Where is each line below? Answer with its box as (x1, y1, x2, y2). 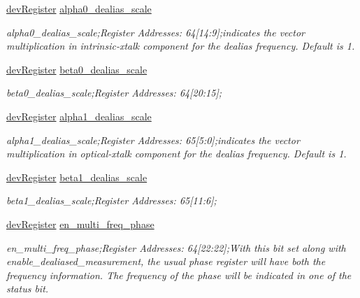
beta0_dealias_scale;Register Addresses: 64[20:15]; (6, 85, 222, 100)
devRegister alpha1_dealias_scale (6, 108, 152, 123)
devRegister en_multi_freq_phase (6, 216, 154, 231)
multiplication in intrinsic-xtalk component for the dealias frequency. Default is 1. (6, 38, 355, 53)
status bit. (6, 281, 49, 296)
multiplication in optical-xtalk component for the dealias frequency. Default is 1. (6, 146, 347, 161)
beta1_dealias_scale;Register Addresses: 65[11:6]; (6, 193, 217, 208)
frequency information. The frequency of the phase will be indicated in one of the (6, 267, 352, 282)
